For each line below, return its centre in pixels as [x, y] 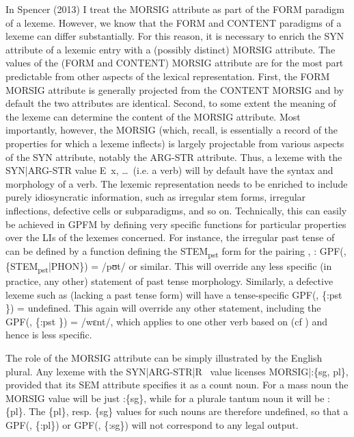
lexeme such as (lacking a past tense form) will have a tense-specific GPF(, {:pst [174, 294]
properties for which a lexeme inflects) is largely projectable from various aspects [175, 143]
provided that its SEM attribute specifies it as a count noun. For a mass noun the [177, 385]
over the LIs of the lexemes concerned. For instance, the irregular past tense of [170, 237]
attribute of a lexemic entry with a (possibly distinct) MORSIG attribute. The [171, 49]
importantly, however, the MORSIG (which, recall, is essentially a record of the [172, 130]
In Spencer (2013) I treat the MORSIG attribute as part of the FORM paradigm [175, 9]
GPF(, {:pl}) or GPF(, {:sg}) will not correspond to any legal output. [152, 424]
